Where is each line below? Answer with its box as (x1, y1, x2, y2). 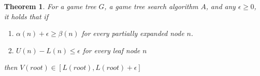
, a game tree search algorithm (104, 1, 199, 11)
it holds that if (4, 11, 48, 21)
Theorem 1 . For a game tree (4, 1, 96, 11)
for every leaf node (83, 45, 140, 55)
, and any (206, 1, 236, 11)
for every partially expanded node (81, 28, 184, 39)
